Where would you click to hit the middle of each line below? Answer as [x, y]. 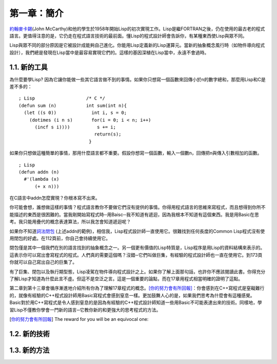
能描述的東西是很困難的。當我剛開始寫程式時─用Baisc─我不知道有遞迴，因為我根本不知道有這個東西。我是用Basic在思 [134, 214]
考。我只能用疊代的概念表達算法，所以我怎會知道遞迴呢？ [70, 222]
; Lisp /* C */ [62, 98]
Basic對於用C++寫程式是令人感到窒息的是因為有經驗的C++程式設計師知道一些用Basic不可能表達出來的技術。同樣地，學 [136, 302]
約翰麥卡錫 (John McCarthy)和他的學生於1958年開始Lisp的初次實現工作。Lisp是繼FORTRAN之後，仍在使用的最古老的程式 [137, 29]
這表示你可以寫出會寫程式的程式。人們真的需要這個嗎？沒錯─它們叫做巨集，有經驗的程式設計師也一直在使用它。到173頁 [136, 255]
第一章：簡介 [37, 13]
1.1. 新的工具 [29, 67]
